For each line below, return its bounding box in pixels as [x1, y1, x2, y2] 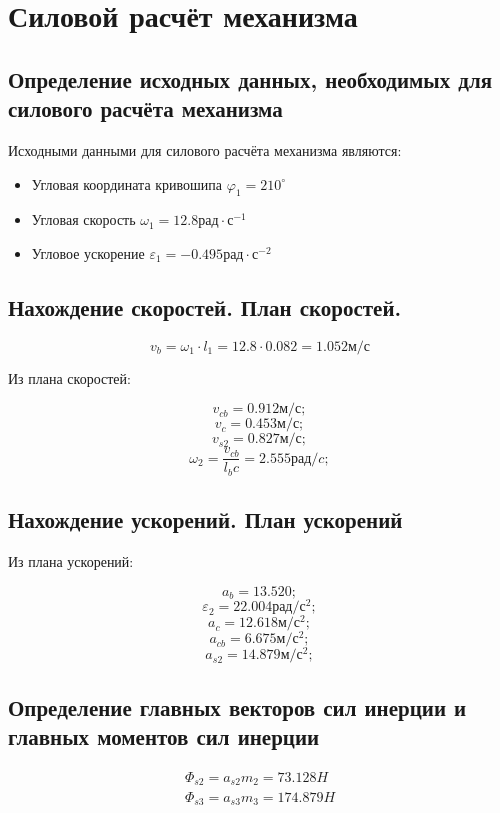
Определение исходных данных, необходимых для [8, 63, 493, 94]
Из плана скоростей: [8, 367, 131, 388]
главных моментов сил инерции [8, 721, 320, 752]
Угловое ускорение [31, 242, 145, 263]
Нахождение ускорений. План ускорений [8, 504, 403, 535]
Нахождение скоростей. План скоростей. [8, 291, 402, 322]
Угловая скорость [31, 209, 136, 230]
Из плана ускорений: [8, 551, 134, 572]
